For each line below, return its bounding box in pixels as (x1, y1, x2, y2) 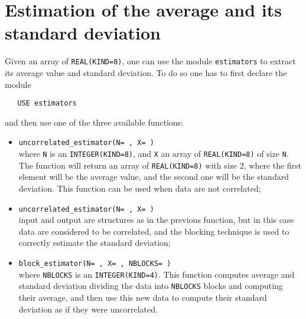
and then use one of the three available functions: (5, 116, 183, 128)
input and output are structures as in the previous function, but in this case (18, 213, 294, 226)
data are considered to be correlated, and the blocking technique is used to (18, 225, 289, 237)
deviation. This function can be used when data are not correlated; (18, 182, 261, 194)
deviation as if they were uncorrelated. (18, 302, 158, 315)
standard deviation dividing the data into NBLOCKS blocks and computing (18, 279, 283, 292)
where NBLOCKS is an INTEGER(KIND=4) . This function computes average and (18, 268, 295, 280)
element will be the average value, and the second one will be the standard (18, 170, 289, 183)
